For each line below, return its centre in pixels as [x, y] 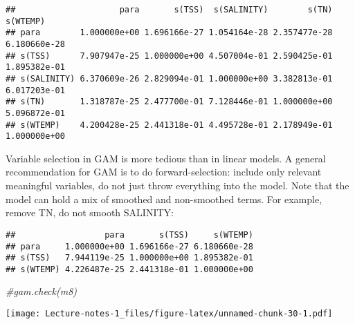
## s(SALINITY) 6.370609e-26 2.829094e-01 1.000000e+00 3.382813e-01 [169, 78]
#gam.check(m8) [42, 291]
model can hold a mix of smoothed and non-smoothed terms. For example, [164, 199]
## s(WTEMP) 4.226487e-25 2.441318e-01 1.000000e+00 [129, 269]
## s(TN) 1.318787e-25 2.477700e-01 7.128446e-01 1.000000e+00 [169, 102]
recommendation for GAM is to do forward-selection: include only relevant [164, 172]
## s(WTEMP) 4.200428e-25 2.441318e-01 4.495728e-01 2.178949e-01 [169, 125]
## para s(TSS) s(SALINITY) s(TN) [169, 10]
